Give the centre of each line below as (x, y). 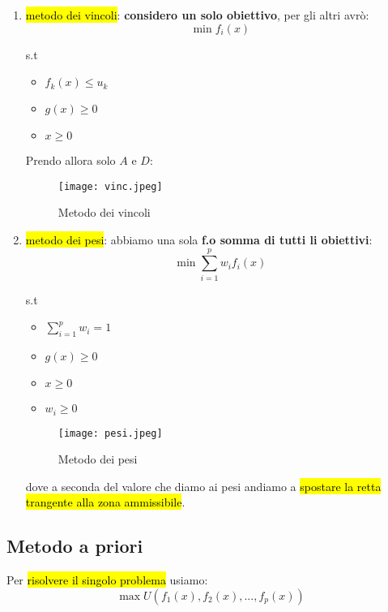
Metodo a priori (75, 546)
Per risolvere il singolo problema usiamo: (107, 580)
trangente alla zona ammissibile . (105, 502)
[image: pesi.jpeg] (110, 433)
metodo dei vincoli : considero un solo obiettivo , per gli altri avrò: (197, 15)
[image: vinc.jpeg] (110, 186)
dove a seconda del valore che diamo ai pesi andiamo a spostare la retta (203, 486)
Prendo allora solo (70, 160)
